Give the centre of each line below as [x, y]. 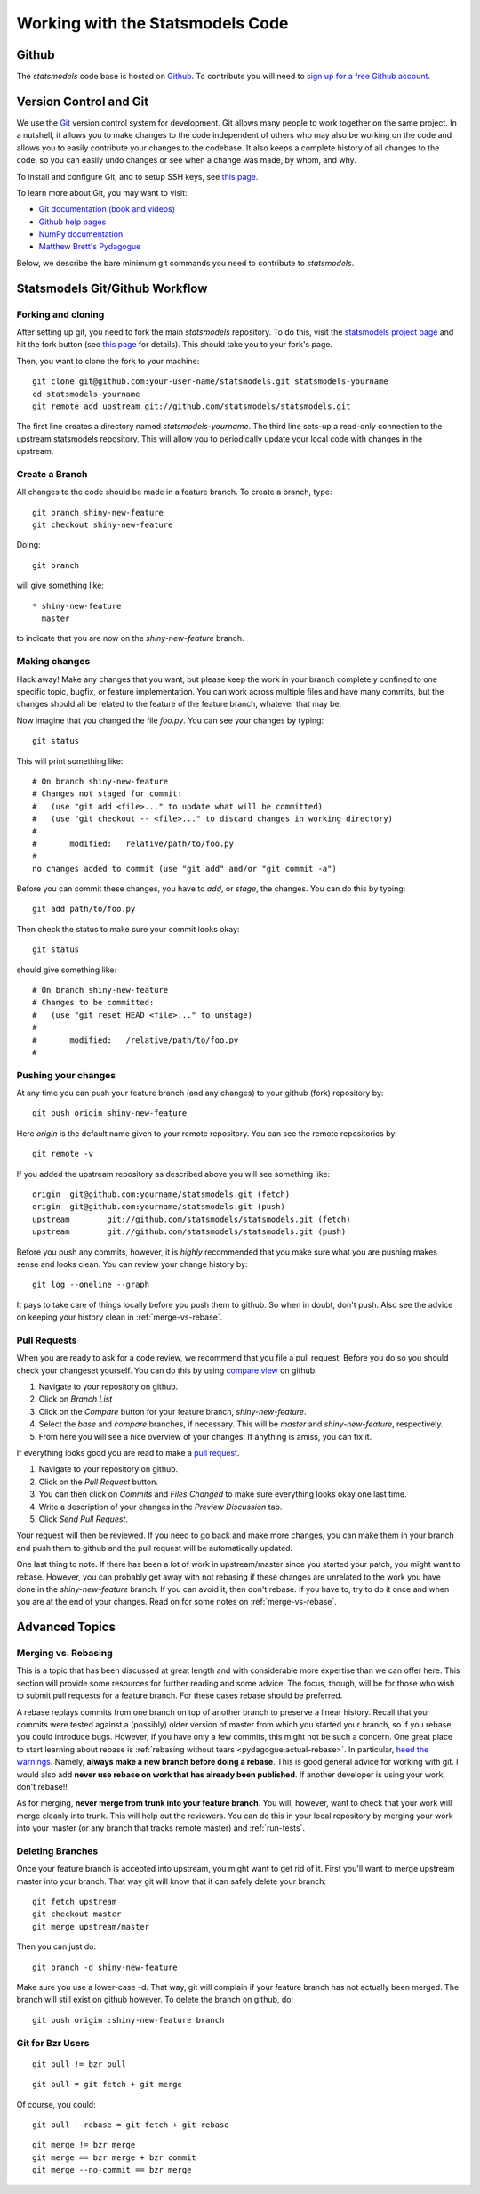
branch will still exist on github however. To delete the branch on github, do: [155, 2000]
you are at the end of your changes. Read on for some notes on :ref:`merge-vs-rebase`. [176, 1602]
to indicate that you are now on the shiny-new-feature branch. [130, 638]
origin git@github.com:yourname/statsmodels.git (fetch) [161, 1195]
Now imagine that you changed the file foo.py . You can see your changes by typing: [170, 720]
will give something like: [60, 585]
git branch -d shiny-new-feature [105, 1967]
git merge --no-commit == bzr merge [112, 2170]
